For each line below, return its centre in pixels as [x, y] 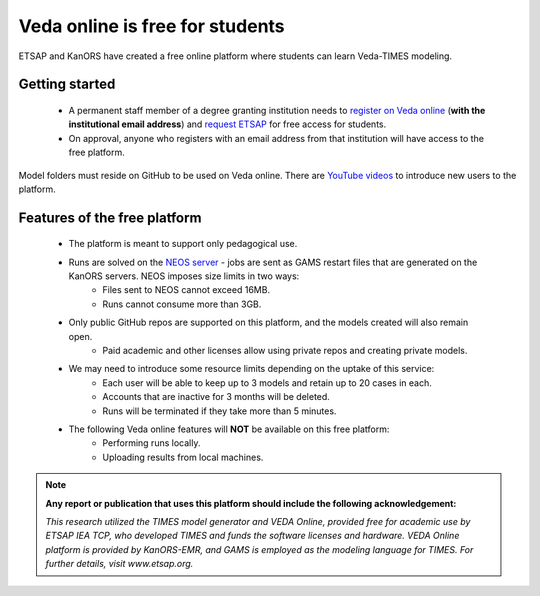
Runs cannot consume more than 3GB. [182, 304]
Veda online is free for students [151, 26]
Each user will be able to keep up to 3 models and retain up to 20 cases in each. [267, 382]
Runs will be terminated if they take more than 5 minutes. [219, 411]
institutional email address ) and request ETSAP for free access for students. [227, 124]
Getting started [67, 84]
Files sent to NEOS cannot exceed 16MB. [186, 290]
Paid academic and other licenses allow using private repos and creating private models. [285, 351]
